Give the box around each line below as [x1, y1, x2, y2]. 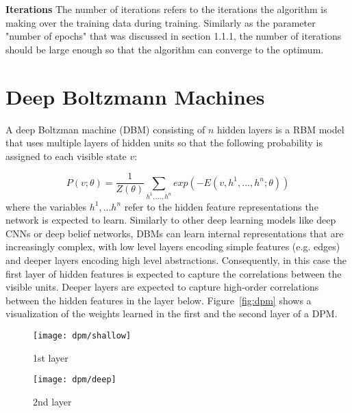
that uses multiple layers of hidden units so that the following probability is [5, 135, 323, 150]
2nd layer [33, 394, 72, 408]
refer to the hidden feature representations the [124, 199, 318, 213]
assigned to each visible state [5, 148, 127, 163]
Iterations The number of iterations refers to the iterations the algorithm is [5, 2, 327, 16]
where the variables [5, 199, 86, 213]
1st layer [33, 350, 68, 364]
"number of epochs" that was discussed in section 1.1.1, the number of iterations [5, 29, 342, 43]
